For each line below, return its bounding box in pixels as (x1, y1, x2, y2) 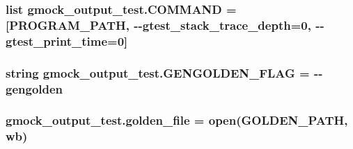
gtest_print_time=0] (6, 32, 128, 49)
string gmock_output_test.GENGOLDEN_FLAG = (6, 64, 310, 81)
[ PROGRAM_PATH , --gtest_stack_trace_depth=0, (6, 16, 311, 33)
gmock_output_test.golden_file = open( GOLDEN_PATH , (6, 112, 348, 129)
